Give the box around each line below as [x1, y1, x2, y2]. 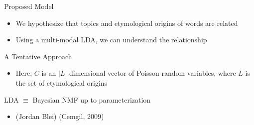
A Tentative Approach [4, 51, 72, 61]
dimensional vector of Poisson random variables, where [69, 68, 236, 78]
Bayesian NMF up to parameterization [32, 94, 151, 105]
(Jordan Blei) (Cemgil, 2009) [15, 111, 104, 122]
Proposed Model [4, 1, 54, 11]
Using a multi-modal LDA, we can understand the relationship [15, 34, 207, 45]
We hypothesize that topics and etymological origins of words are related [15, 17, 238, 28]
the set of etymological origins [15, 77, 108, 88]
